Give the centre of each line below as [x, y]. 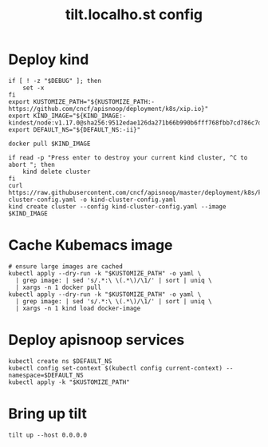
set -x [33, 88]
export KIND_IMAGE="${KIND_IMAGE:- [67, 116]
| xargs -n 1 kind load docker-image [78, 308]
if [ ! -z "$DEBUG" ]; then [55, 81]
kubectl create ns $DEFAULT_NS [60, 361]
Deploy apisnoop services [97, 340]
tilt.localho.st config [134, 15]
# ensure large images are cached [66, 266]
